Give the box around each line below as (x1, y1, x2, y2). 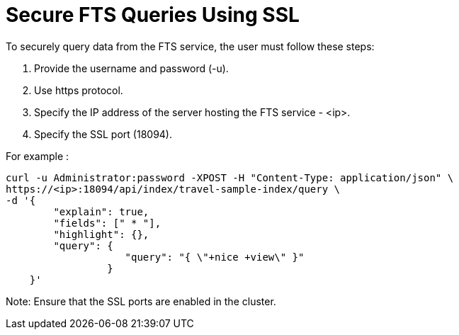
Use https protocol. (34, 84, 123, 96)
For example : (6, 149, 69, 162)
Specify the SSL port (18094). (34, 127, 173, 140)
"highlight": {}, (53, 228, 149, 240)
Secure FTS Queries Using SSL (6, 3, 300, 27)
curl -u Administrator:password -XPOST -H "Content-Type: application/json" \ (6, 171, 454, 183)
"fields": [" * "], (53, 217, 161, 229)
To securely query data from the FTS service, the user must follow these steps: (6, 40, 375, 52)
